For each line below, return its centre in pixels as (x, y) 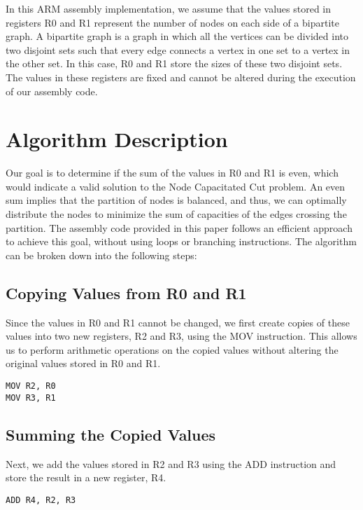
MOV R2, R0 (31, 386)
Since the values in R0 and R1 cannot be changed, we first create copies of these (178, 322)
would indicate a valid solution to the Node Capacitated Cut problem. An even (176, 186)
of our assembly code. (52, 91)
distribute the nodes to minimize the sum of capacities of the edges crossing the (176, 214)
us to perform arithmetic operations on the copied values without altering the (172, 349)
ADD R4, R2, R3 (41, 500)
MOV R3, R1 (31, 398)
